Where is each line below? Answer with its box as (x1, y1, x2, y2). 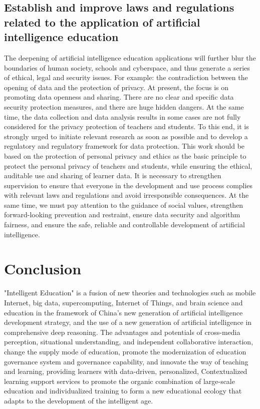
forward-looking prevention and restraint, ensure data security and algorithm (4, 209, 240, 220)
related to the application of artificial (4, 14, 200, 30)
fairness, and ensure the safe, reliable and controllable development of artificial (4, 219, 245, 230)
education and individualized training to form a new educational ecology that (4, 385, 242, 396)
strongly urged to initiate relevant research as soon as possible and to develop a (4, 131, 248, 141)
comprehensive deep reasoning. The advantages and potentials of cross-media (4, 326, 240, 337)
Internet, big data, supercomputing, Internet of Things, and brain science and (4, 297, 243, 307)
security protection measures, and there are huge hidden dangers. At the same (4, 101, 244, 112)
